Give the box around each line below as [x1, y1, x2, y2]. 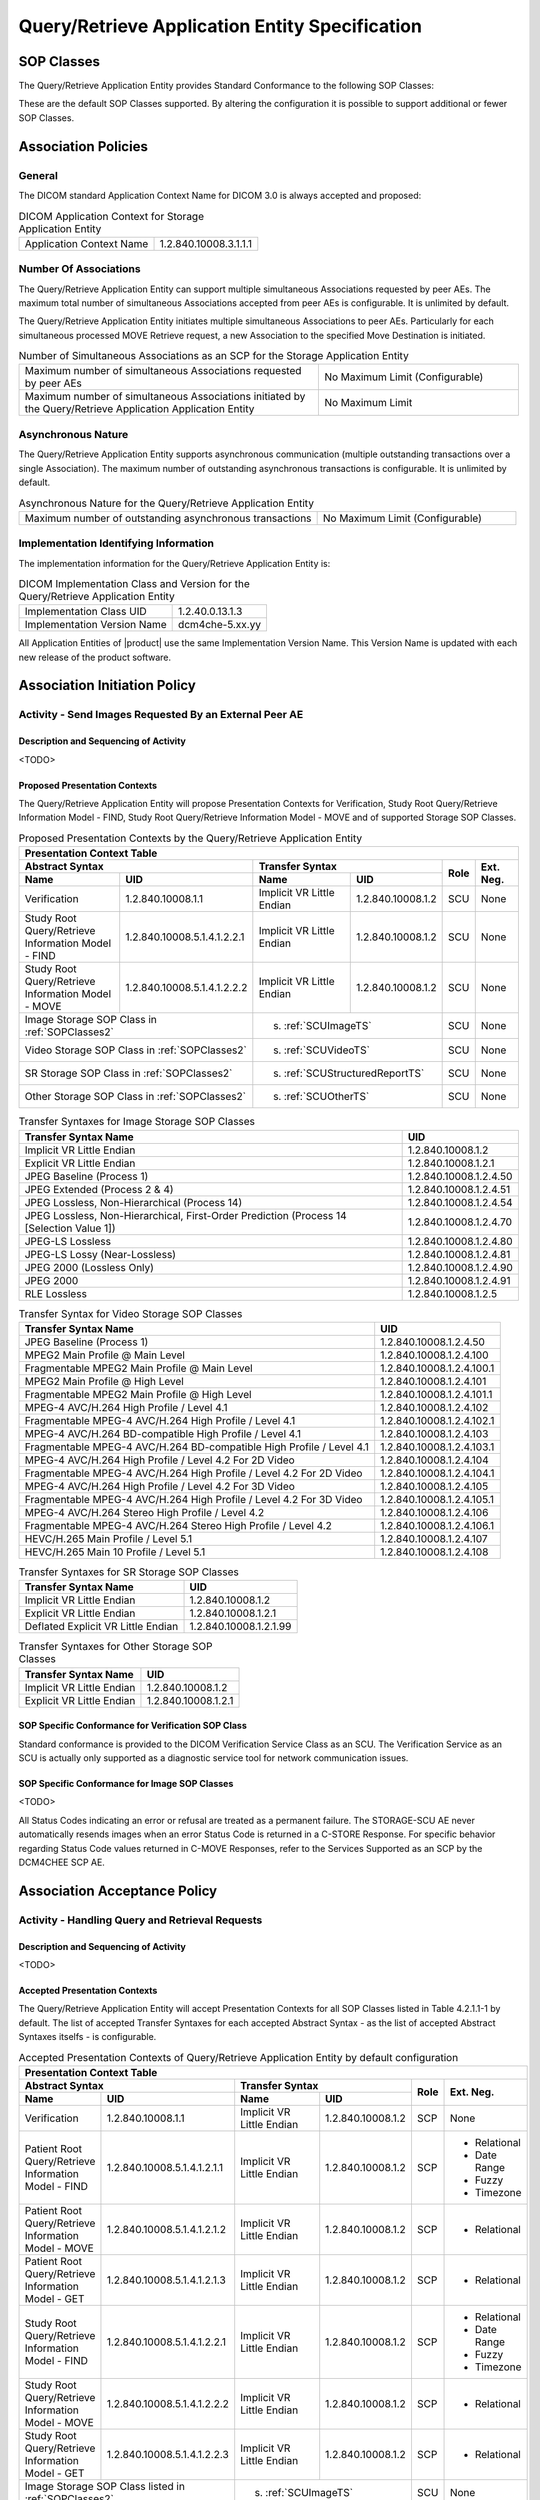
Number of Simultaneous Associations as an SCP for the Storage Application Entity [18, 349, 409, 363]
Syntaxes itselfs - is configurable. [18, 2031, 157, 2043]
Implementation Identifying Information [18, 536, 215, 550]
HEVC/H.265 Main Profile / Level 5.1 [24, 1531, 193, 1545]
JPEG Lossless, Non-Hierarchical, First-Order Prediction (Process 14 [24, 1208, 347, 1222]
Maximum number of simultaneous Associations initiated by [24, 390, 306, 404]
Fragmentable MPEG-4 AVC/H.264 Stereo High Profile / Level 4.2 [24, 1518, 332, 1532]
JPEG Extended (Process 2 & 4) [24, 1182, 174, 1196]
